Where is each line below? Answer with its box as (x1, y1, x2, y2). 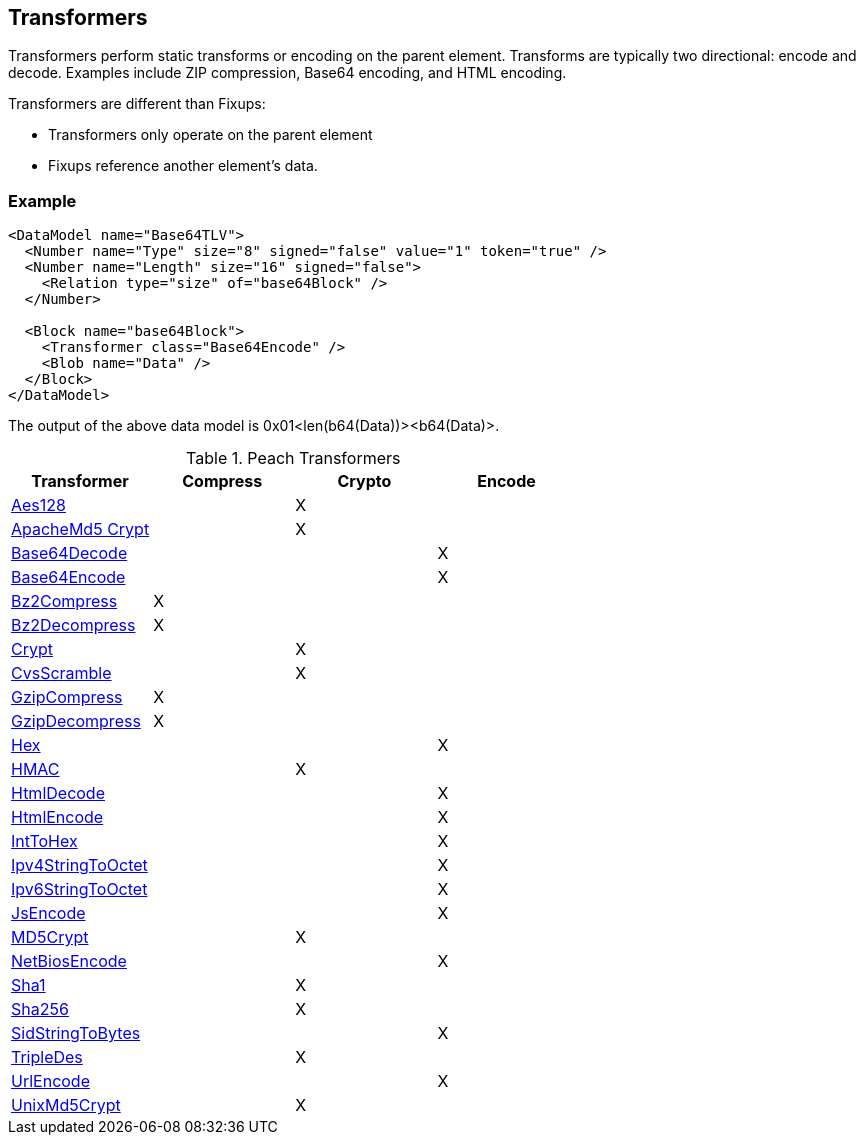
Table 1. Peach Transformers (186, 448, 401, 469)
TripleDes (11, 1047, 83, 1068)
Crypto (337, 471, 392, 492)
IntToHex (11, 831, 78, 852)
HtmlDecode (11, 783, 105, 804)
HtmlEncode (11, 807, 104, 828)
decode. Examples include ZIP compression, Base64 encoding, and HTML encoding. (8, 64, 567, 82)
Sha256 (11, 999, 69, 1020)
